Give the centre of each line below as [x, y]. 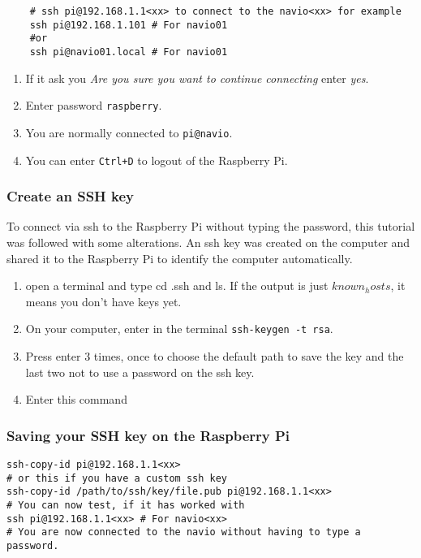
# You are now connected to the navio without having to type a [184, 532]
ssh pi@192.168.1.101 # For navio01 [129, 25]
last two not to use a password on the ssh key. [140, 372]
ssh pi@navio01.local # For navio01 [129, 52]
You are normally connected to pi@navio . [129, 132]
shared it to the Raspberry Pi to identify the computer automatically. [180, 258]
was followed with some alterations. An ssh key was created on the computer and [208, 242]
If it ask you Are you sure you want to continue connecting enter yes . [197, 78]
